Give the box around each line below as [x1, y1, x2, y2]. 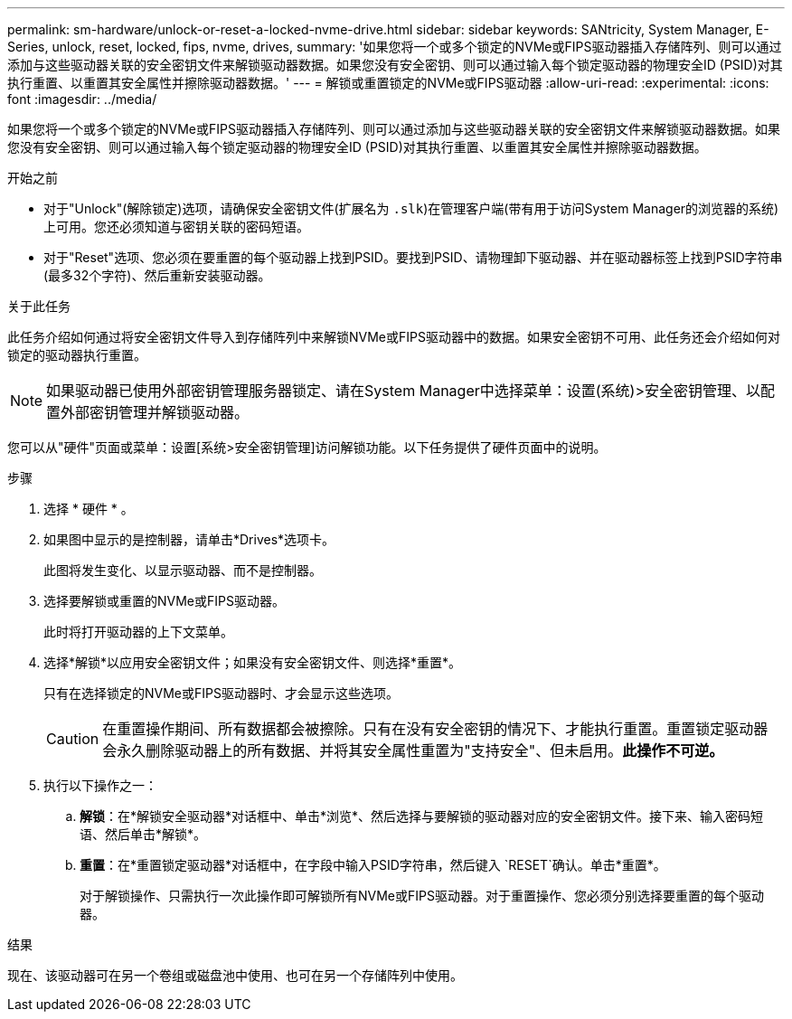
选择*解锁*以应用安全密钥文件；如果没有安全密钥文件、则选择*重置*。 [43, 655, 462, 670]
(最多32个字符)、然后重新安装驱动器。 [43, 268, 271, 283]
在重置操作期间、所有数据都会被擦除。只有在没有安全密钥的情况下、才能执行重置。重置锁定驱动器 [102, 720, 768, 738]
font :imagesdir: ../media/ [7, 91, 157, 107]
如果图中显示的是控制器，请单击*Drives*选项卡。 [43, 532, 335, 547]
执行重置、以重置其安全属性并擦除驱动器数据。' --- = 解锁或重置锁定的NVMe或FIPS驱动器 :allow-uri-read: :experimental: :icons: [7, 75, 769, 90]
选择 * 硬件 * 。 [43, 501, 134, 516]
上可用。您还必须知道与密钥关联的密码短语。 [43, 219, 309, 234]
